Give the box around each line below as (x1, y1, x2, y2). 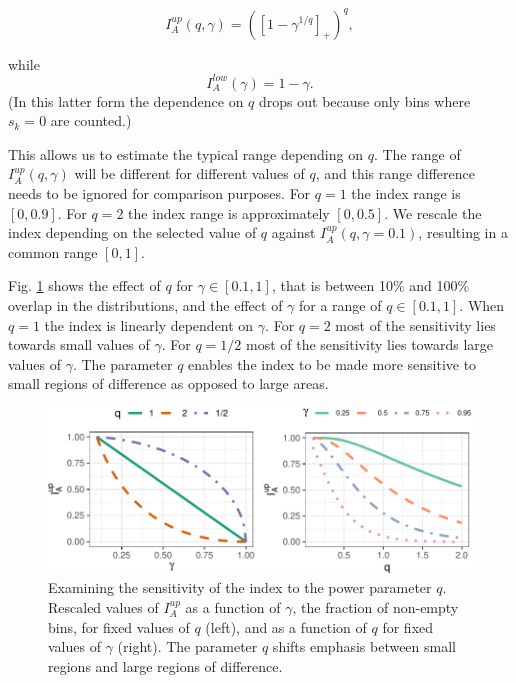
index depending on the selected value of (8, 222, 257, 243)
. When (459, 294, 505, 315)
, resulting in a (418, 222, 508, 243)
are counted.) (50, 110, 132, 131)
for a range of (299, 294, 382, 315)
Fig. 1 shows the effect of (8, 275, 161, 296)
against (271, 222, 316, 243)
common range (8, 241, 98, 262)
